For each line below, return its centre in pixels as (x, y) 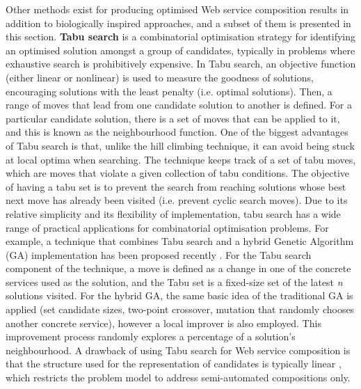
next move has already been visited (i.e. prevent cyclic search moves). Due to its (177, 200)
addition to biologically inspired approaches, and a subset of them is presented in (178, 23)
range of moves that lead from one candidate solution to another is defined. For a (179, 105)
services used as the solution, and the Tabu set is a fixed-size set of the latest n (174, 281)
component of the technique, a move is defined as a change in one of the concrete (178, 268)
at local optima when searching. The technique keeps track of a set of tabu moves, (181, 159)
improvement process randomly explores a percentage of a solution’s (151, 336)
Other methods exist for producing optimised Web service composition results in (177, 9)
